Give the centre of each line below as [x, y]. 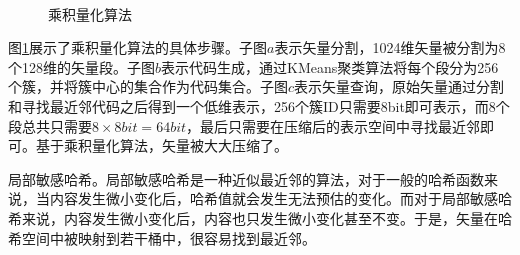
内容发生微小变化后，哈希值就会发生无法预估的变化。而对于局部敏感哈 [280, 198]
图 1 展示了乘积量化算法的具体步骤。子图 [137, 47]
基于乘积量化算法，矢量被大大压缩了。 [161, 145]
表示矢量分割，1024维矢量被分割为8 [390, 47]
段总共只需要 [50, 125]
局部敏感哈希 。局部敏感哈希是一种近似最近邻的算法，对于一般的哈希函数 [246, 178]
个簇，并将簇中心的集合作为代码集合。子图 [148, 86]
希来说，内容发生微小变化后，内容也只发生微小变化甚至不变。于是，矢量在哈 [260, 217]
